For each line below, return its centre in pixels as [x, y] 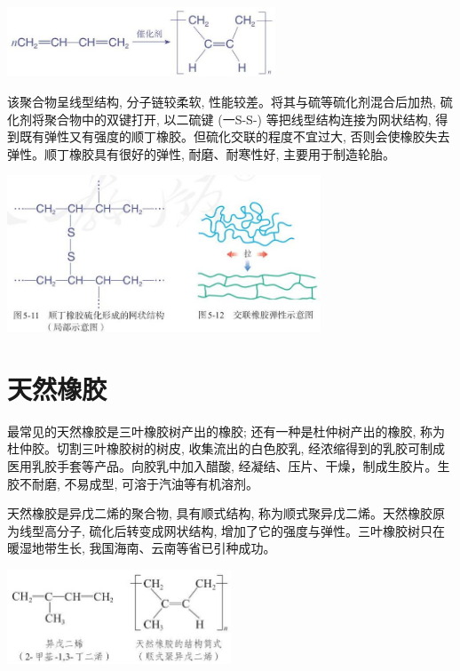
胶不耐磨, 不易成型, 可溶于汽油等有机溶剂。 [133, 483]
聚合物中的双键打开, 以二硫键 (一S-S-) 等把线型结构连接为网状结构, [238, 119]
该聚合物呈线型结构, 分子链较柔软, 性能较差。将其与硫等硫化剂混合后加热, [222, 102]
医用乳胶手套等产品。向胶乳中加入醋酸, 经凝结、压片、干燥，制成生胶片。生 [229, 465]
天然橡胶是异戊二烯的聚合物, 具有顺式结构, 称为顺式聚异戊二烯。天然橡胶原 [226, 513]
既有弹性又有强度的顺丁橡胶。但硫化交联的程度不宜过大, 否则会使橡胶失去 [234, 136]
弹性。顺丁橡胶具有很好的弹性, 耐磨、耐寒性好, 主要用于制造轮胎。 [202, 153]
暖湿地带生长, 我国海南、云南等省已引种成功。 [142, 548]
